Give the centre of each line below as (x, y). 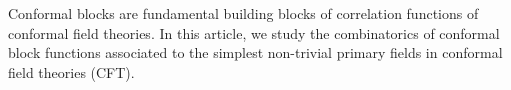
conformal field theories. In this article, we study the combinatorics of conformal (254, 32)
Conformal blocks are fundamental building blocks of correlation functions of (243, 13)
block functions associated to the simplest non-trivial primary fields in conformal (255, 52)
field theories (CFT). (71, 71)
